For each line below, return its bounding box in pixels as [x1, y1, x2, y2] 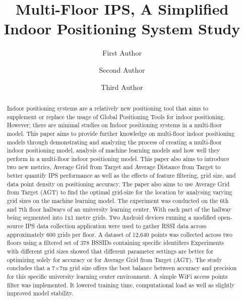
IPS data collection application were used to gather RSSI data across [25, 222, 207, 230]
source [7, 222, 24, 230]
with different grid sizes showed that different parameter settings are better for [7, 247, 214, 256]
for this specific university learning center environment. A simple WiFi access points [7, 272, 228, 281]
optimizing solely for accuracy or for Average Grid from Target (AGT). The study [7, 255, 222, 264]
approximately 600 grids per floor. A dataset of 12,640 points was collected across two [7, 230, 232, 238]
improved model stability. [7, 289, 74, 297]
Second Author [99, 64, 145, 75]
